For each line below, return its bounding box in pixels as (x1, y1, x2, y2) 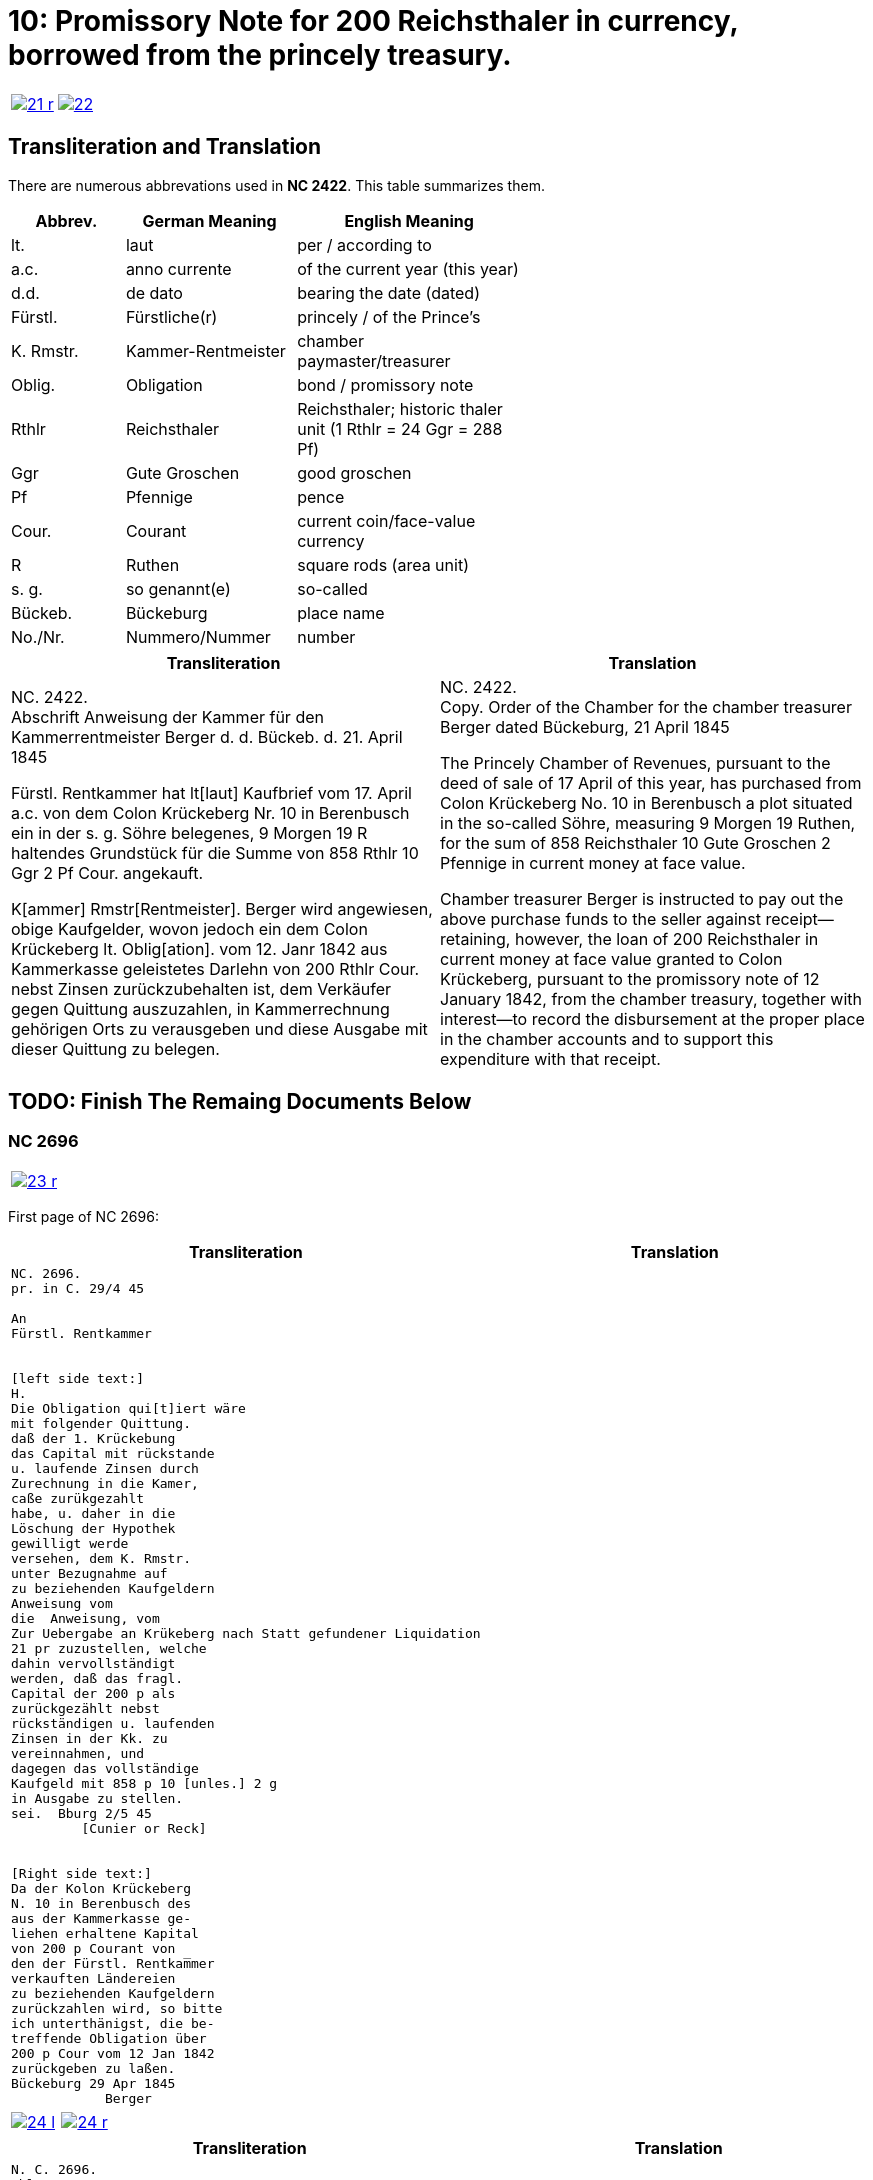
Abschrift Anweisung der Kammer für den (11, 706, 324, 727)
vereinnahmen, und (11, 1745, 145, 1761)
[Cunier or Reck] (81, 1820, 207, 1836)
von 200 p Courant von (11, 1940, 176, 1956)
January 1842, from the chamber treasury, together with (440, 988, 863, 1009)
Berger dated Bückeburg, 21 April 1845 (440, 716, 730, 737)
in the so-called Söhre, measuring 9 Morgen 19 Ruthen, (440, 812, 856, 833)
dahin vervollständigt (11, 1655, 176, 1671)
